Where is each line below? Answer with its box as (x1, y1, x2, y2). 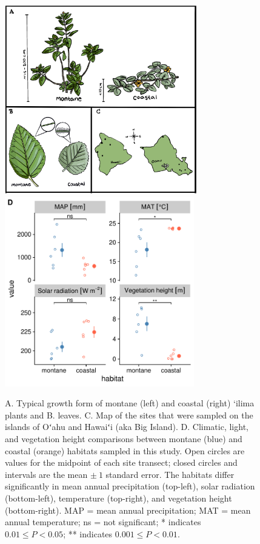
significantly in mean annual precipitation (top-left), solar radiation (5, 480, 255, 492)
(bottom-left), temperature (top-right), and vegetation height (5, 491, 232, 504)
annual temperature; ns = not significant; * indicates (5, 515, 201, 528)
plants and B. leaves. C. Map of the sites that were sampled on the (5, 408, 253, 421)
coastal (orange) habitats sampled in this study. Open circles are (5, 444, 245, 457)
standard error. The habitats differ (105, 468, 235, 480)
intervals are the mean (5, 468, 88, 480)
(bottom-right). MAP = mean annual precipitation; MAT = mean (5, 503, 251, 516)
